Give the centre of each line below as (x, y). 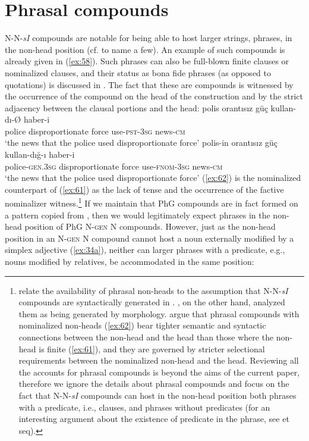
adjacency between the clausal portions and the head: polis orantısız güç (136, 107)
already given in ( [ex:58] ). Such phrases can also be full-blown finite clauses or (147, 61)
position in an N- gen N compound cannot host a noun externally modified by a (149, 238)
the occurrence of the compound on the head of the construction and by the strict (154, 96)
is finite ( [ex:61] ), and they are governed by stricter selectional (152, 348)
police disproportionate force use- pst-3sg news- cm (95, 131)
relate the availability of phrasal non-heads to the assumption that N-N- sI (153, 290)
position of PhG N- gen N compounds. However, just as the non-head (150, 226)
